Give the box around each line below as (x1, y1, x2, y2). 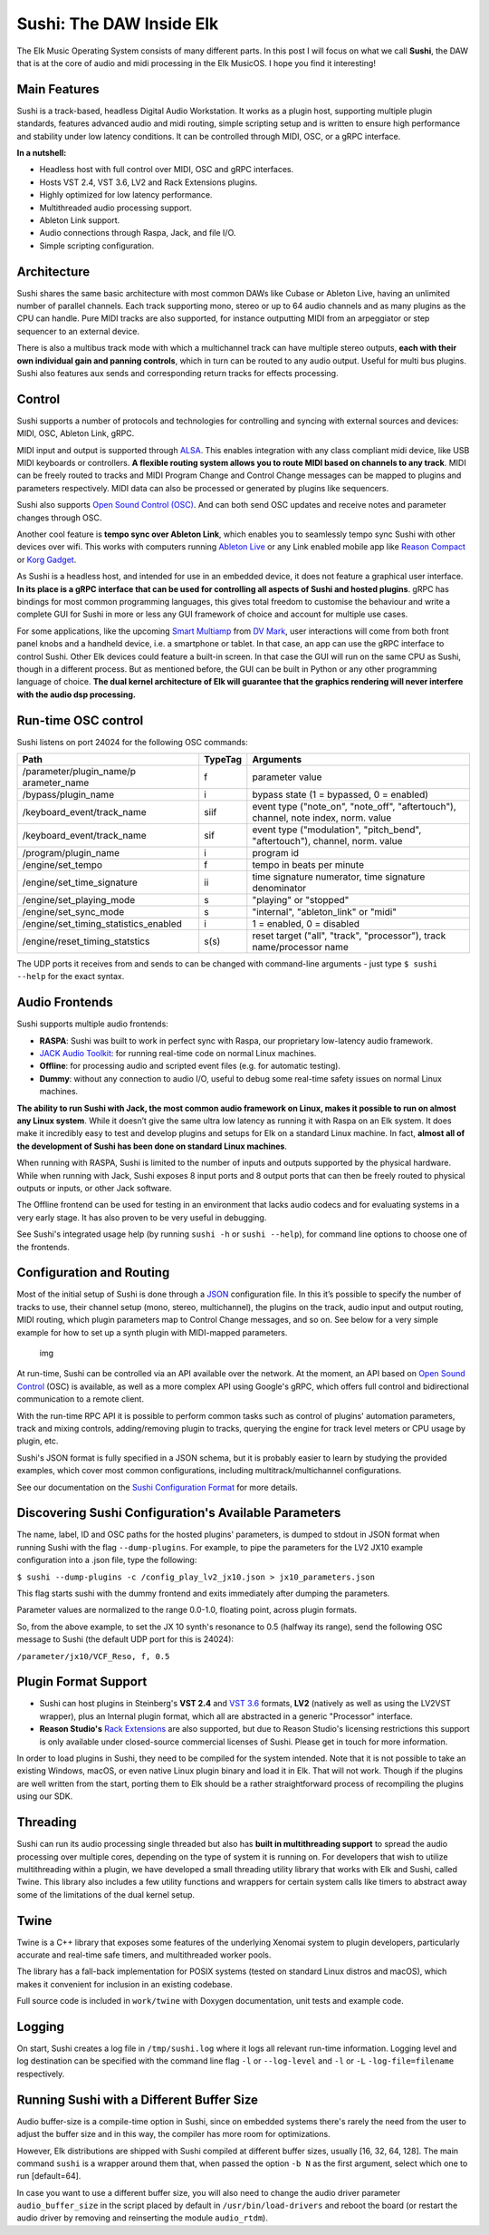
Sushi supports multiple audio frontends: (16, 1018, 169, 1029)
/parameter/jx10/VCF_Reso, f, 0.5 (16, 1651, 170, 1661)
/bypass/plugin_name (22, 789, 115, 802)
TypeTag (204, 753, 243, 766)
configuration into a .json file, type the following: (16, 1555, 197, 1566)
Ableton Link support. (39, 214, 120, 226)
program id (252, 847, 299, 860)
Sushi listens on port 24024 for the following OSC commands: (16, 736, 248, 747)
